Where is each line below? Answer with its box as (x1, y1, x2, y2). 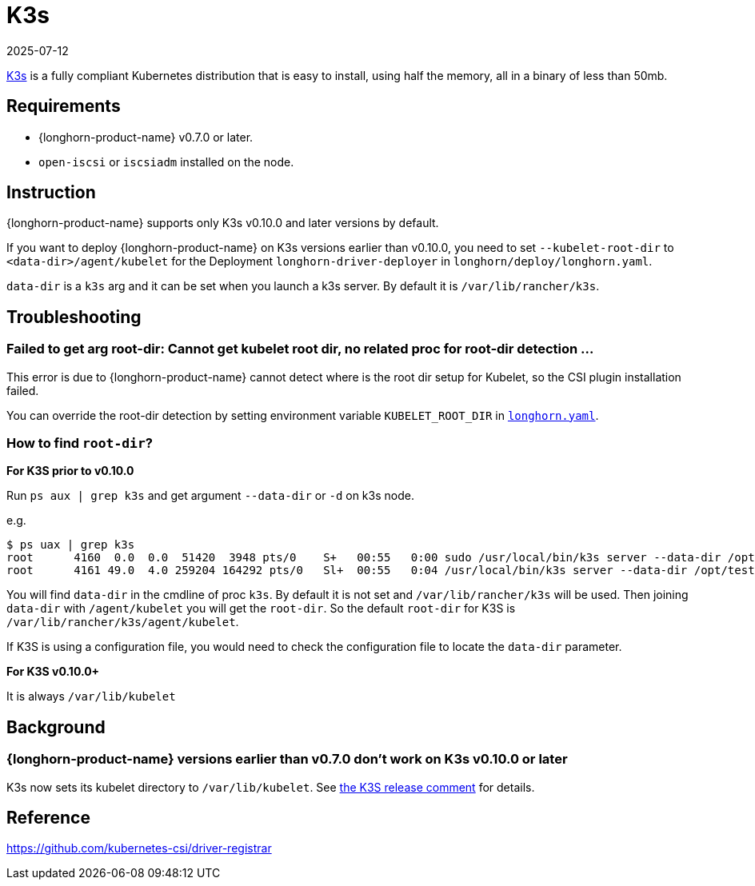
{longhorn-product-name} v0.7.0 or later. (38, 130, 254, 144)
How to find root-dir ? (6, 435, 153, 452)
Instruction (6, 182, 96, 203)
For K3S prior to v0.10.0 (6, 464, 134, 478)
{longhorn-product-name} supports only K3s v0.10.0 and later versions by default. (6, 216, 439, 230)
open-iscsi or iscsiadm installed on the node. (38, 154, 294, 169)
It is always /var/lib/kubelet (6, 689, 176, 704)
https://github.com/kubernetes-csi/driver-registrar (6, 841, 272, 856)
